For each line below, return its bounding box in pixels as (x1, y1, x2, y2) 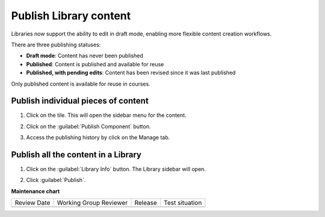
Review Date (14, 199, 51, 207)
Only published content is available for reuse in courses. (11, 80, 150, 87)
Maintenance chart (11, 187, 60, 195)
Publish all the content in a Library (11, 149, 141, 160)
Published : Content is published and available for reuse (26, 60, 164, 68)
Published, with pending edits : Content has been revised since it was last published (26, 69, 236, 77)
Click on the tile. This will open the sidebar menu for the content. (26, 112, 187, 119)
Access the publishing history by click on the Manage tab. (26, 134, 170, 141)
